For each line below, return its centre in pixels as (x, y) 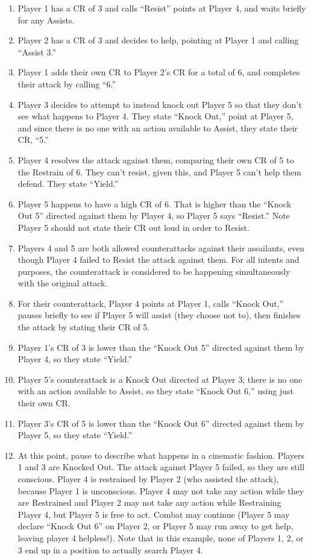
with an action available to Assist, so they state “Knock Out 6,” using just (155, 391)
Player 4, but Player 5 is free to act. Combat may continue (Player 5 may (154, 514)
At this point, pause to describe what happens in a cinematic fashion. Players (161, 455)
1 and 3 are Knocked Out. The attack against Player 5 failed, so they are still (161, 467)
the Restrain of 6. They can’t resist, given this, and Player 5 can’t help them (159, 171)
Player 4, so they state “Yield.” (75, 359)
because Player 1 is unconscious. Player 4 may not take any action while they (161, 490)
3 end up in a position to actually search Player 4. (110, 549)
